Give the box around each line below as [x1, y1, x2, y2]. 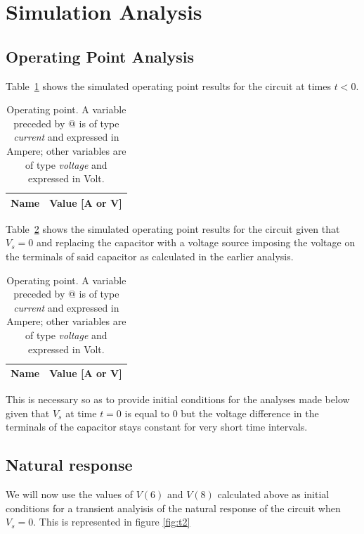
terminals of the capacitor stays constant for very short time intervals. [6, 419, 308, 434]
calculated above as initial [217, 487, 330, 502]
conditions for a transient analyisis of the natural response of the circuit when [6, 500, 341, 515]
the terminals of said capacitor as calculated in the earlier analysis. [6, 249, 294, 264]
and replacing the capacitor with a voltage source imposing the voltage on [36, 235, 356, 250]
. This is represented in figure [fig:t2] [33, 514, 190, 529]
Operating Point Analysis [6, 45, 195, 67]
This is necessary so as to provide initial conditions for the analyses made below [6, 392, 350, 407]
